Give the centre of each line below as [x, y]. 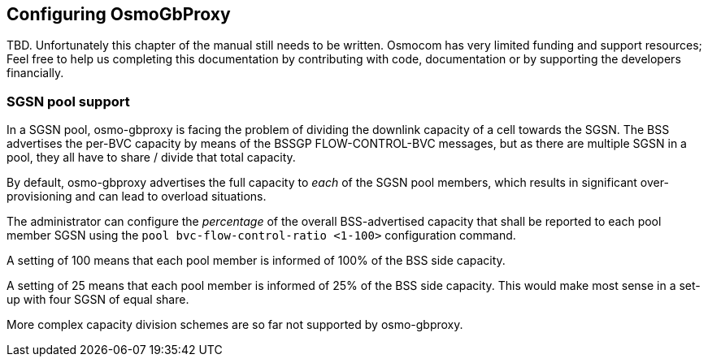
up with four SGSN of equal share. [98, 300]
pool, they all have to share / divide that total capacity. [151, 158]
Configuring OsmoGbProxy [119, 14]
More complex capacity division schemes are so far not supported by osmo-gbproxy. [235, 325]
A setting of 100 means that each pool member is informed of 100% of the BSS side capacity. [256, 261]
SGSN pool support [68, 101]
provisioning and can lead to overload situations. [137, 197]
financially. [35, 73]
